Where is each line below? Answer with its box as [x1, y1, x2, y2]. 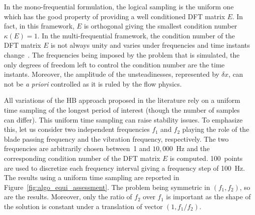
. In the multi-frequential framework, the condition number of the [37, 30, 235, 40]
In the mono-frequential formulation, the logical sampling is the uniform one [4, 1, 234, 11]
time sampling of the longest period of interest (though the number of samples [4, 104, 240, 115]
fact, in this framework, [4, 21, 75, 31]
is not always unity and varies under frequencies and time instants [51, 40, 250, 50]
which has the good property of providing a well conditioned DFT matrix [4, 11, 225, 21]
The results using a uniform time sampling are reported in [4, 172, 179, 183]
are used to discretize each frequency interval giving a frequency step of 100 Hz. [4, 162, 245, 173]
